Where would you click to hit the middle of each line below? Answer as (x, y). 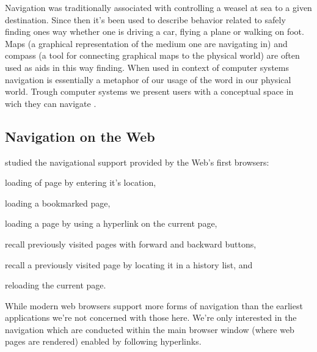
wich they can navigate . (51, 103)
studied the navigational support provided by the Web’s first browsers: (137, 162)
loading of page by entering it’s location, (81, 182)
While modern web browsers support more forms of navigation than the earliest (154, 305)
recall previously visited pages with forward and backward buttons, (131, 244)
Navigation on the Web (80, 136)
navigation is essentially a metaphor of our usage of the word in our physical (148, 79)
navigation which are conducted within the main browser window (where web (150, 329)
